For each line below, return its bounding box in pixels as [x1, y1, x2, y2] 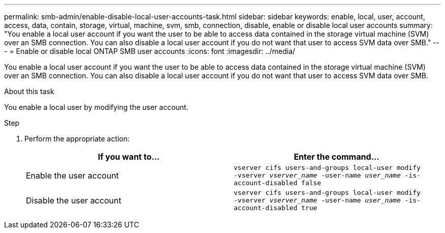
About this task [4, 87, 54, 96]
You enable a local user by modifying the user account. [4, 103, 188, 111]
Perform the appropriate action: [24, 134, 130, 143]
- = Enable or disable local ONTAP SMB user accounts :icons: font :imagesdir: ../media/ [4, 47, 295, 55]
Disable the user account [26, 195, 121, 206]
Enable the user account [26, 170, 119, 181]
